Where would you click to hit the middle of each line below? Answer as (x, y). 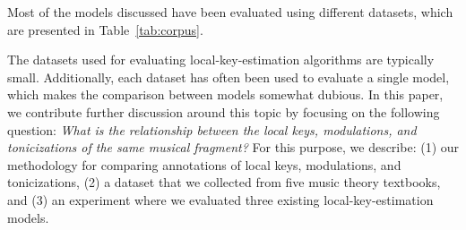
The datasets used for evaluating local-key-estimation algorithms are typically (221, 60)
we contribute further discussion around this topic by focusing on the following (224, 111)
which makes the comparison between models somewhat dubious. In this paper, (225, 94)
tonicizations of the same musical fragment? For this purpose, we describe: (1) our (233, 147)
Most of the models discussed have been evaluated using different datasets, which (230, 12)
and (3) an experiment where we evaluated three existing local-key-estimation (220, 199)
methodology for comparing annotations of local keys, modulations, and (204, 164)
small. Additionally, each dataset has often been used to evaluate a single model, (229, 77)
